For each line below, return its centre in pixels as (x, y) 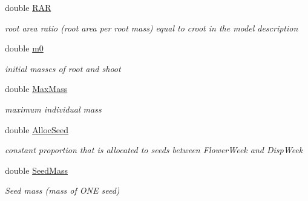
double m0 (24, 48)
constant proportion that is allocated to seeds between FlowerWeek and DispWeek (154, 150)
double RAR (28, 7)
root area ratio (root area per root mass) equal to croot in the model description (152, 28)
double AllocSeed (37, 129)
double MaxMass (36, 89)
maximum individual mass (53, 109)
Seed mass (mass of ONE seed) (62, 190)
